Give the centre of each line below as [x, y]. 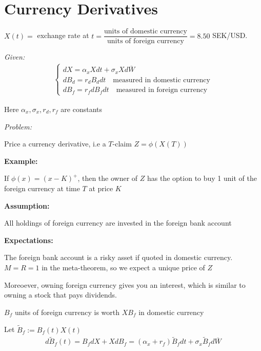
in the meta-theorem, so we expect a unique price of [123, 267]
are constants [82, 109]
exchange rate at [63, 35]
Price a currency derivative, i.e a [55, 144]
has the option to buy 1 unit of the [202, 178]
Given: [15, 57]
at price [101, 188]
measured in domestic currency [162, 80]
